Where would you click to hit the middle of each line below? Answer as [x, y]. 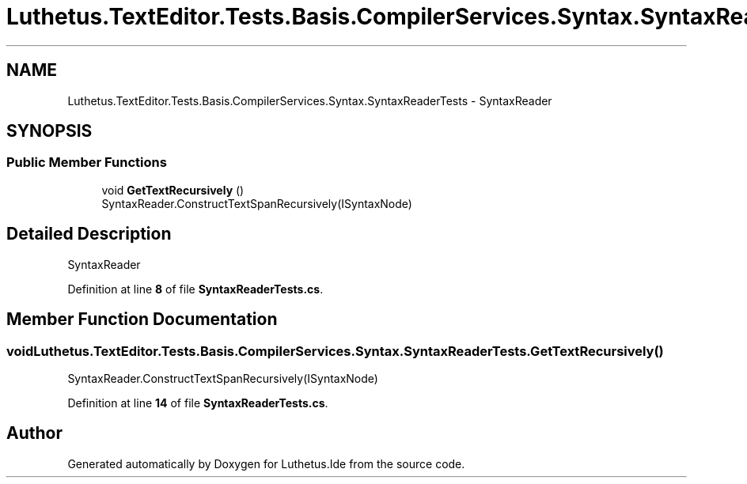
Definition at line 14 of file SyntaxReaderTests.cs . [198, 403]
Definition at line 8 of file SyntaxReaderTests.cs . [195, 289]
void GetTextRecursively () [173, 190]
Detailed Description [89, 234]
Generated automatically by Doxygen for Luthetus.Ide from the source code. [266, 463]
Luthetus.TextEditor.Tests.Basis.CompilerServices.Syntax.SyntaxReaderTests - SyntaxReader [310, 100]
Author [34, 433]
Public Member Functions [87, 163]
